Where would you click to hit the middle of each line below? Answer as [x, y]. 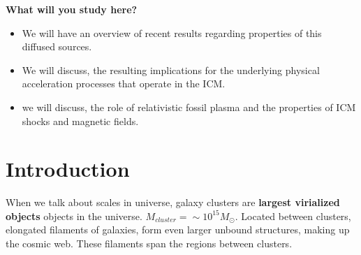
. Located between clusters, [293, 216]
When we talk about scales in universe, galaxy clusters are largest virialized [173, 202]
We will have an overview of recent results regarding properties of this [172, 32]
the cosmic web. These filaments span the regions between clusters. [149, 243]
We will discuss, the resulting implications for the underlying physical [171, 70]
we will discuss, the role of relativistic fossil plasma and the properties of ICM [189, 107]
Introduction [68, 169]
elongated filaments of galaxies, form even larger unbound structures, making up [178, 229]
